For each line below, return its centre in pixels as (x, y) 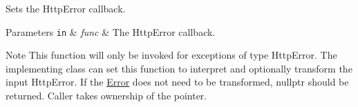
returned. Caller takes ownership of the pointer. (106, 96)
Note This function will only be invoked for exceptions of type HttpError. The (171, 55)
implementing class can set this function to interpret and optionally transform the (179, 68)
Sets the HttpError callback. (66, 8)
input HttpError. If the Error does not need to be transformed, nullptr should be (177, 82)
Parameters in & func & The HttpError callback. (111, 31)
